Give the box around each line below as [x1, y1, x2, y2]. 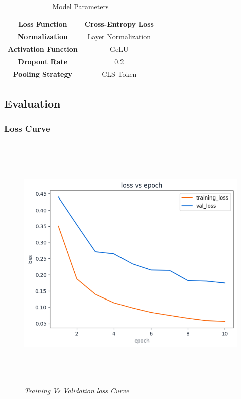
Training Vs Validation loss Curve [24, 385, 129, 395]
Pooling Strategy [13, 68, 72, 79]
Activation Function [8, 44, 78, 54]
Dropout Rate [18, 56, 68, 67]
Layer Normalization [87, 31, 151, 42]
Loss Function [18, 18, 67, 29]
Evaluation [4, 95, 61, 111]
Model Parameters [52, 1, 109, 11]
